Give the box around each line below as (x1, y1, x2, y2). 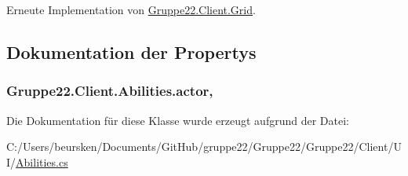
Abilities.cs (16, 153, 68, 170)
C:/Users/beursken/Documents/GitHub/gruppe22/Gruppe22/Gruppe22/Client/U (6, 138, 402, 155)
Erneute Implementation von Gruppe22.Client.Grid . (6, 2, 256, 17)
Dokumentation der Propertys (6, 39, 257, 64)
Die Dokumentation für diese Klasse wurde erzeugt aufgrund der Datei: (6, 112, 349, 128)
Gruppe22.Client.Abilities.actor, (6, 81, 213, 101)
